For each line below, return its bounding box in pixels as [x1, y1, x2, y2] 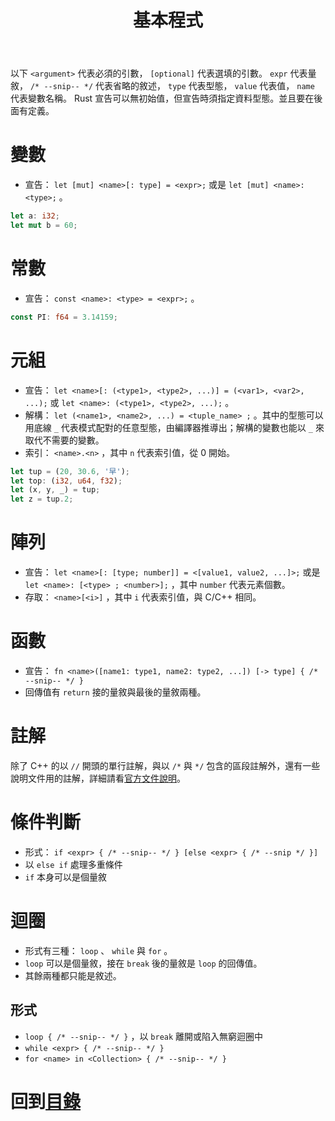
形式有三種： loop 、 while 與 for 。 [24, 944, 173, 956]
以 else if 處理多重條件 [24, 858, 123, 870]
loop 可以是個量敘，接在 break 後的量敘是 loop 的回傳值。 [24, 957, 263, 969]
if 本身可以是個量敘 [24, 871, 108, 883]
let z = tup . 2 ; [10, 494, 74, 505]
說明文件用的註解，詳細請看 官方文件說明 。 [10, 772, 186, 784]
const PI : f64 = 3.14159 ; [10, 312, 118, 322]
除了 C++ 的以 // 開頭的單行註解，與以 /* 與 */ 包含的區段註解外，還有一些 [10, 759, 321, 771]
